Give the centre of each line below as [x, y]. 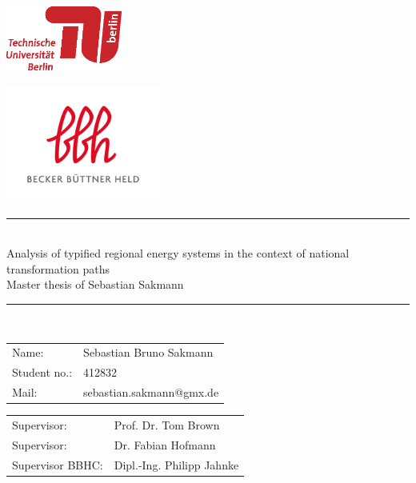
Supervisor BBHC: [58, 464]
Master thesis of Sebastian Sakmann [95, 284]
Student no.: [42, 372]
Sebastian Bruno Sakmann [148, 352]
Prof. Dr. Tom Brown [167, 424]
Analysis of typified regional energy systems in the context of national [178, 253]
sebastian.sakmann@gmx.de [151, 392]
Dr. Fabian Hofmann [165, 444]
